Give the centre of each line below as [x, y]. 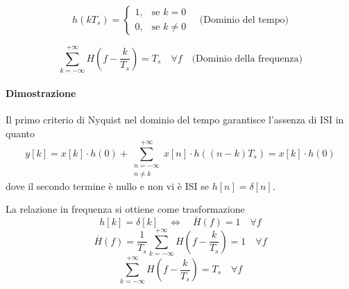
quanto [20, 133]
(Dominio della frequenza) [247, 59]
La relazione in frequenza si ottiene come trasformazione [125, 209]
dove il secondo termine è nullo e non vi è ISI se [107, 185]
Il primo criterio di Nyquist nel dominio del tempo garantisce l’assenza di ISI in [175, 119]
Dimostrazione [41, 93]
